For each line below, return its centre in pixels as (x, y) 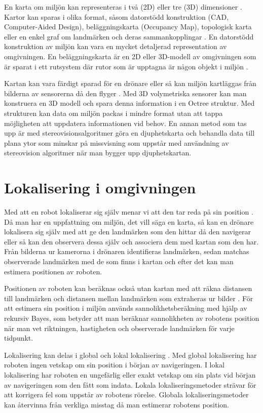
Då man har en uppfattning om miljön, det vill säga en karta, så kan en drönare (129, 221)
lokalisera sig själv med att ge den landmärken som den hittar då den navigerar (128, 232)
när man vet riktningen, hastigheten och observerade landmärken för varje (119, 328)
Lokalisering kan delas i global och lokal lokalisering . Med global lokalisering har (130, 355)
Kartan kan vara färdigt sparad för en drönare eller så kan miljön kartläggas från (130, 83)
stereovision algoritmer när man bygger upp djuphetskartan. (98, 153)
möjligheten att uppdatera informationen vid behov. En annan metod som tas (125, 123)
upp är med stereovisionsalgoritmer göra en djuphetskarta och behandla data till (129, 133)
